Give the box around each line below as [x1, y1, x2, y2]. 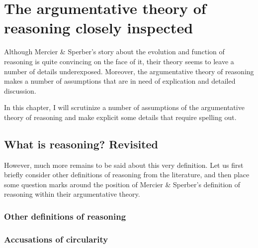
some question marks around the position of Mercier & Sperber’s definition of [4, 179, 241, 189]
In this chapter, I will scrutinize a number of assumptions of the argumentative [4, 102, 245, 113]
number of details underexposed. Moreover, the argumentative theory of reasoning [4, 66, 254, 76]
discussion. [4, 85, 36, 96]
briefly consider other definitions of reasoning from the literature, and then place [4, 169, 250, 180]
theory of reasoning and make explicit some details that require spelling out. [4, 112, 237, 122]
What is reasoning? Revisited [4, 136, 159, 151]
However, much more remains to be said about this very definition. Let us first [4, 159, 244, 170]
